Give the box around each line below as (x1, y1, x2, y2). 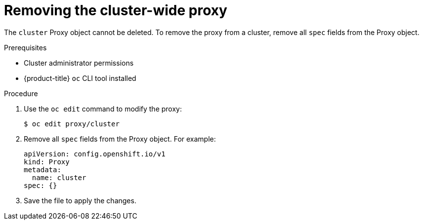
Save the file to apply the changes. (24, 196, 136, 205)
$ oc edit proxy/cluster (24, 119, 120, 128)
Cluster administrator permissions (24, 58, 134, 67)
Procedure (4, 89, 38, 98)
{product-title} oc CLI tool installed (24, 74, 136, 82)
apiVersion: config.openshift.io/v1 (24, 149, 166, 158)
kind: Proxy (24, 157, 70, 166)
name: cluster (32, 173, 86, 182)
